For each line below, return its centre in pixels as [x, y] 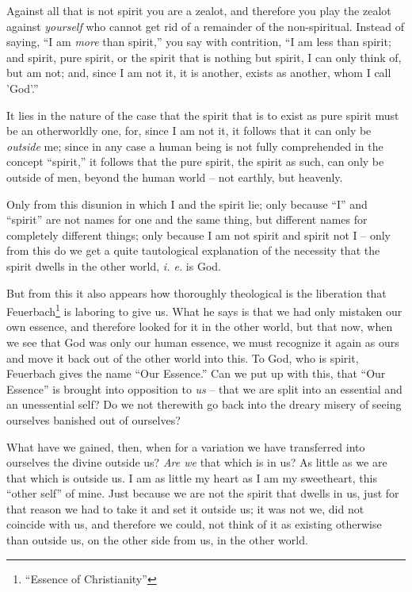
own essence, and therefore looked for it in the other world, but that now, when [200, 327]
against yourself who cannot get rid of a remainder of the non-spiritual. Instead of [206, 26]
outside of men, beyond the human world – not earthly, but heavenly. [175, 177]
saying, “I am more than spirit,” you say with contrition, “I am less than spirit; [199, 42]
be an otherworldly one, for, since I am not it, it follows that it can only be [189, 131]
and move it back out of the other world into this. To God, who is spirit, [183, 358]
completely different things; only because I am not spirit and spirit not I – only [198, 234]
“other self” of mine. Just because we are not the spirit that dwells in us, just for [203, 493]
